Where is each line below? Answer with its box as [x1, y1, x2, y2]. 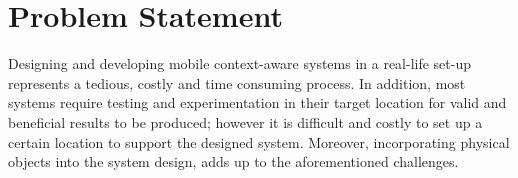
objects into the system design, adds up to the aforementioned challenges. [8, 151, 459, 172]
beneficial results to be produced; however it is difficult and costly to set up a [8, 111, 483, 132]
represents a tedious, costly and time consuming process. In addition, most [8, 72, 466, 93]
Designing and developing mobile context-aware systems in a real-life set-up [8, 53, 472, 74]
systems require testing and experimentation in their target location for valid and [8, 92, 507, 113]
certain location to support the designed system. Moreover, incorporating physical [8, 131, 510, 152]
